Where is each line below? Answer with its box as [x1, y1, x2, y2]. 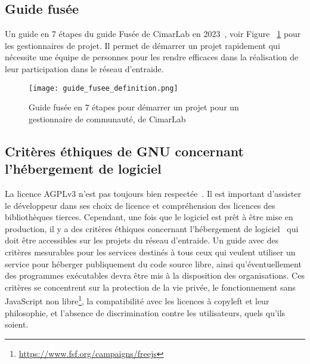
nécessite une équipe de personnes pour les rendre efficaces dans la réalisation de [5, 51, 299, 63]
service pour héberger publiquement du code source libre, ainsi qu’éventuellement [5, 257, 302, 270]
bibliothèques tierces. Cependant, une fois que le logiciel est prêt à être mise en [5, 211, 293, 223]
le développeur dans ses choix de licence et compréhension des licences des [5, 199, 275, 211]
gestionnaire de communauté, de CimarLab [29, 112, 186, 125]
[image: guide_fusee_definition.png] [29, 84, 178, 92]
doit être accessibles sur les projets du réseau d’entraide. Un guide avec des [5, 234, 279, 246]
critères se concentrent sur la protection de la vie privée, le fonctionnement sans [5, 280, 296, 293]
